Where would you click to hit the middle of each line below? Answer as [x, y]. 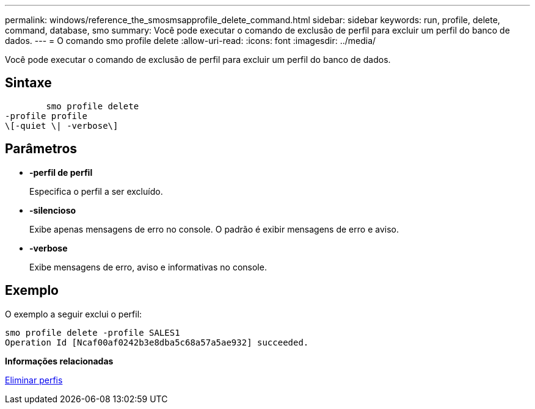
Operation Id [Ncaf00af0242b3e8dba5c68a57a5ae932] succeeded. [157, 342]
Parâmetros [41, 149]
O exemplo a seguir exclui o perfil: [74, 314]
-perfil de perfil [61, 172]
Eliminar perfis [34, 380]
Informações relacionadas [59, 361]
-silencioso [53, 210]
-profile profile [46, 116]
